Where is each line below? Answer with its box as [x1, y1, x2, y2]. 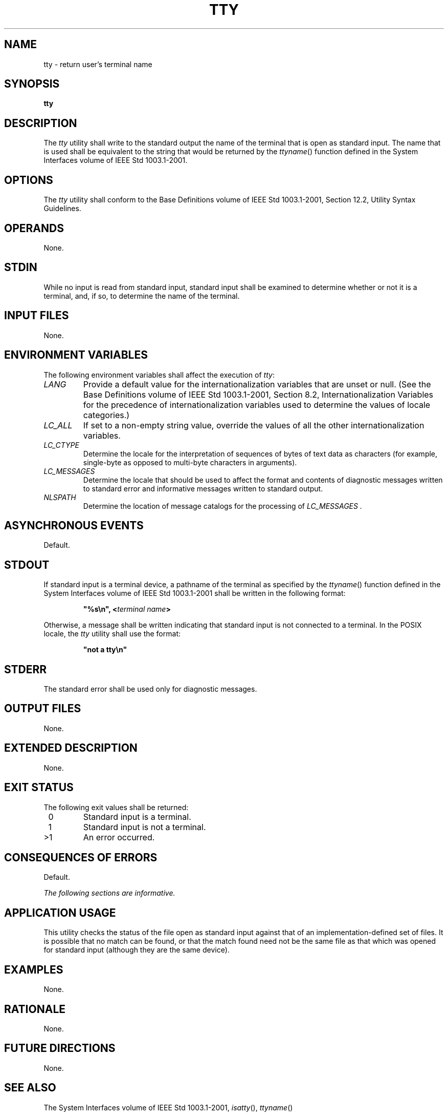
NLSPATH [43, 492, 76, 502]
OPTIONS [4, 173, 53, 187]
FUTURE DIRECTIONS [4, 1042, 116, 1055]
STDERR [4, 663, 47, 676]
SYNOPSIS [4, 77, 60, 91]
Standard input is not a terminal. [83, 821, 206, 832]
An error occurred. [83, 832, 155, 842]
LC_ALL [43, 420, 73, 430]
